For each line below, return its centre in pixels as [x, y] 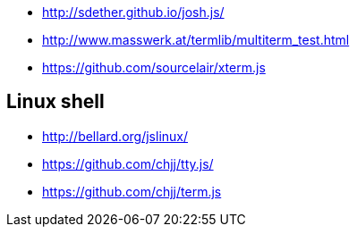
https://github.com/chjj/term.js [132, 191]
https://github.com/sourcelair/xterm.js [154, 67]
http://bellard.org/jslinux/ [115, 136]
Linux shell [55, 102]
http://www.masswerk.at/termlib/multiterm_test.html [196, 40]
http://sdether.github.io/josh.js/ [133, 12]
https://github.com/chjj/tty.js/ [128, 163]
